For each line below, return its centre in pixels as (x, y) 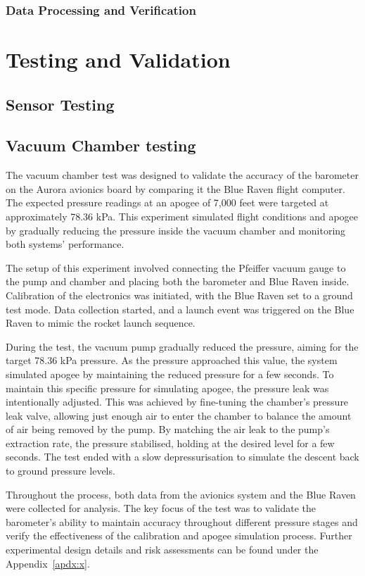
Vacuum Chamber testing (101, 145)
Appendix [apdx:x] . (48, 563)
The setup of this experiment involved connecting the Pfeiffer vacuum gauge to (176, 267)
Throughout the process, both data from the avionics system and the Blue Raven (181, 494)
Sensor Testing (60, 104)
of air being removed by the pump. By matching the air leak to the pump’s (168, 429)
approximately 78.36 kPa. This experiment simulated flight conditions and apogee (182, 216)
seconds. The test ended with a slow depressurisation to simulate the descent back (182, 457)
